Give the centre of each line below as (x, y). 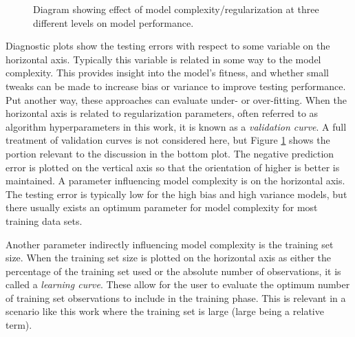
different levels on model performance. (114, 22)
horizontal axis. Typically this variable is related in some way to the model (163, 59)
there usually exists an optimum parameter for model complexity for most (162, 207)
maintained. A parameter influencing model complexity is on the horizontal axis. (175, 181)
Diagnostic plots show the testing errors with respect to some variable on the (168, 46)
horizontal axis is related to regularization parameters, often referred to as (162, 113)
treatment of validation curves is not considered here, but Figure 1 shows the (168, 140)
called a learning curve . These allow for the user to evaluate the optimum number (178, 284)
